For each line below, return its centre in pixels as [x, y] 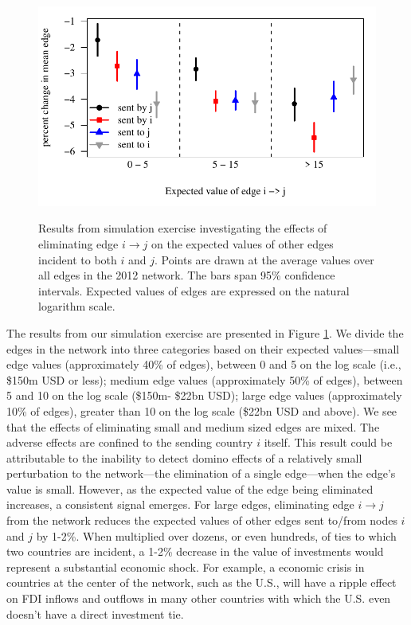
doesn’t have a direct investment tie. [95, 613]
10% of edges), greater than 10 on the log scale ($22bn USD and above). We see [202, 410]
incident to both [78, 259]
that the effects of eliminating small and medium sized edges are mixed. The [193, 426]
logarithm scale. [77, 306]
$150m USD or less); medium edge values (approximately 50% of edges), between [205, 379]
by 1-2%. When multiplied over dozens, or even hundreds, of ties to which [216, 535]
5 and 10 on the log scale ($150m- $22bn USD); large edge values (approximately [204, 395]
